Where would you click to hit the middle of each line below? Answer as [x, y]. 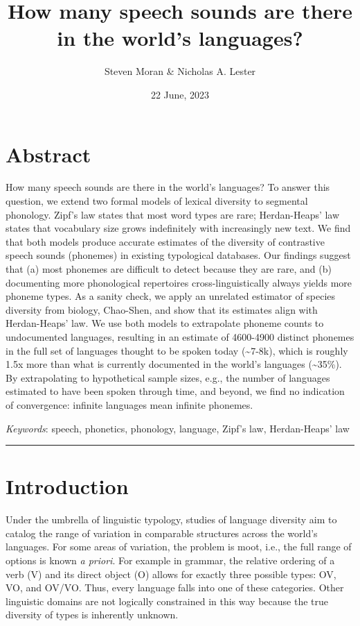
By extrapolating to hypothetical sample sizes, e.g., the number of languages [168, 377]
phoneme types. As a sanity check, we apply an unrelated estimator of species [171, 296]
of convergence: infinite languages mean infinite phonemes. [129, 404]
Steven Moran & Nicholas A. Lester [180, 71]
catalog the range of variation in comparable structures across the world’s [162, 533]
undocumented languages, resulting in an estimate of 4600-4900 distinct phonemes [180, 336]
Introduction [67, 486]
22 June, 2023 [180, 94]
